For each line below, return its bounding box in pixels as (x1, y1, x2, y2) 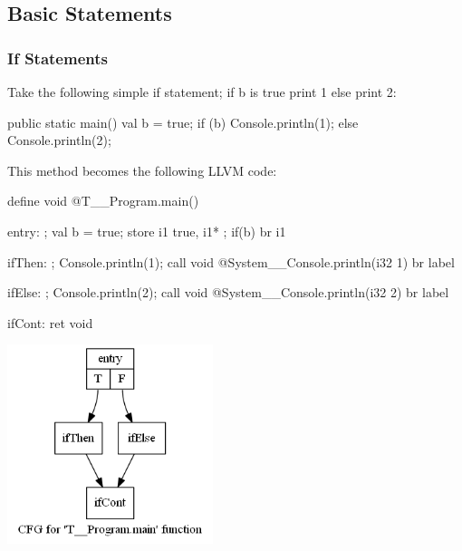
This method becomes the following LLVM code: (7, 160, 277, 179)
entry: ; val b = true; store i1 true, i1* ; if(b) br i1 (7, 221, 286, 240)
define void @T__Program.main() (7, 191, 199, 210)
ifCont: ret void (7, 313, 93, 332)
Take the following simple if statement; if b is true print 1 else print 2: (7, 82, 397, 101)
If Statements (7, 46, 108, 69)
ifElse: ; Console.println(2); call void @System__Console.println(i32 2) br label (7, 283, 449, 302)
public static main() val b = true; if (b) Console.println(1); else (7, 112, 359, 131)
